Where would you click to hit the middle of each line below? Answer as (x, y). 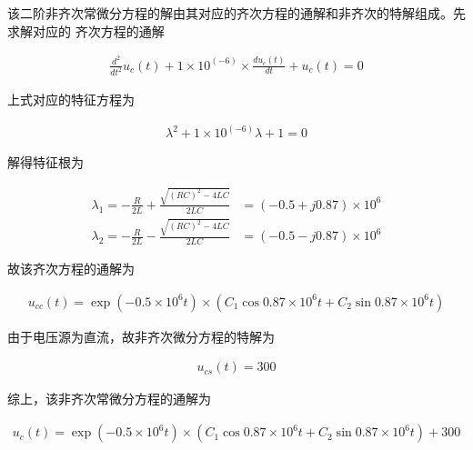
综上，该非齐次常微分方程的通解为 (109, 399)
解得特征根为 (45, 162)
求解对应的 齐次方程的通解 (86, 30)
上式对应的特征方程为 (71, 100)
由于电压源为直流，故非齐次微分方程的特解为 (141, 336)
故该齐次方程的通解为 (71, 269)
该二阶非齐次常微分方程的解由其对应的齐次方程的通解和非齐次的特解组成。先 (236, 13)
